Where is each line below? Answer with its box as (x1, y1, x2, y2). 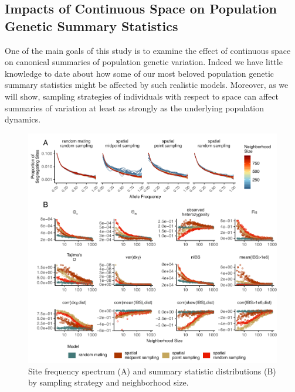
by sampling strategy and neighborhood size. (28, 376, 189, 388)
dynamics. (5, 113, 41, 125)
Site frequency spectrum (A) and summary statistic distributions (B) (28, 364, 276, 377)
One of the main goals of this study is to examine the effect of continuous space (5, 44, 291, 56)
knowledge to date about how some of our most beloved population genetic (5, 67, 274, 79)
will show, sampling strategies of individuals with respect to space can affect (5, 90, 279, 102)
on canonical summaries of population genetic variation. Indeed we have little (5, 56, 283, 68)
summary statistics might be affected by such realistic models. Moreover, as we (5, 79, 289, 91)
